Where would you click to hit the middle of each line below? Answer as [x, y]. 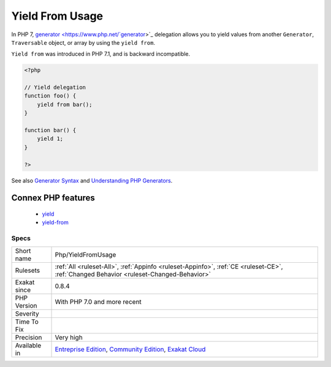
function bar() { [50, 131]
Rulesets [27, 270]
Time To [27, 322]
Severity [27, 314]
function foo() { [50, 96]
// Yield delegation [55, 88]
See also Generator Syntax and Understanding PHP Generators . [92, 180]
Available [28, 345]
